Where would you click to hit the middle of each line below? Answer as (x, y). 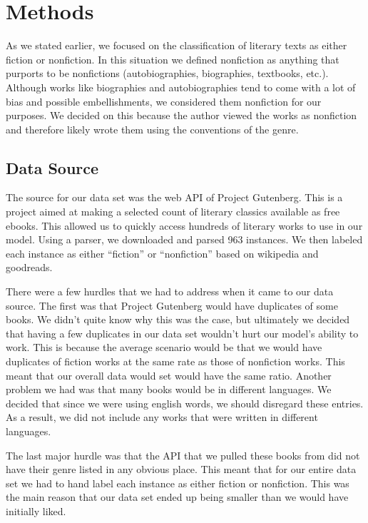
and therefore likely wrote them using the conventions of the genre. (152, 129)
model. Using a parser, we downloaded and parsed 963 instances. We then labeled (184, 239)
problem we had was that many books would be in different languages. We (169, 389)
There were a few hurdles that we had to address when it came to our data (170, 291)
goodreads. (29, 267)
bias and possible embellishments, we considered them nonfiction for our (164, 101)
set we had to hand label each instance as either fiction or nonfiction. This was (178, 483)
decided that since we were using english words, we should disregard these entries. (185, 403)
